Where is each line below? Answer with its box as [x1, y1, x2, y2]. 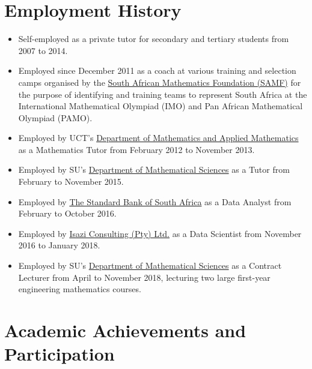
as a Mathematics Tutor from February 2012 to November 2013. [18, 143, 255, 155]
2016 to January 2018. [18, 239, 100, 251]
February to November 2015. [18, 175, 124, 188]
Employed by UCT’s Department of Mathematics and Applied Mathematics [18, 131, 299, 144]
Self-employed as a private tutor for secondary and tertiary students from [18, 32, 289, 45]
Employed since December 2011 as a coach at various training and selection [18, 64, 296, 77]
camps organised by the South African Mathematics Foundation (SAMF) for [18, 76, 301, 88]
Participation [4, 341, 115, 366]
